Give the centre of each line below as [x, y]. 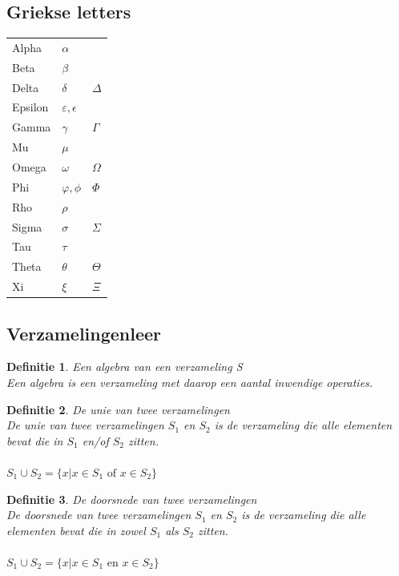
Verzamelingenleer [84, 333]
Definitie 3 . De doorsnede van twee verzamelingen [132, 499]
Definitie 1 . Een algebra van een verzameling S [125, 367]
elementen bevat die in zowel [76, 530]
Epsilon [30, 107]
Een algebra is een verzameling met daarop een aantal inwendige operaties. [190, 382]
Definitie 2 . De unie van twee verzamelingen [118, 409]
